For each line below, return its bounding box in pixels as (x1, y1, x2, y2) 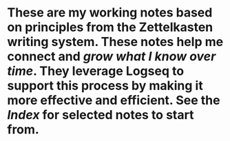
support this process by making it (7, 78, 203, 94)
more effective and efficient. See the (7, 93, 220, 108)
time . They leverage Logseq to (7, 63, 185, 79)
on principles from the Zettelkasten (7, 19, 213, 35)
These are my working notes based (7, 5, 213, 21)
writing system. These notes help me (7, 34, 224, 50)
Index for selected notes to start (7, 107, 194, 123)
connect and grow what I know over (7, 49, 216, 65)
